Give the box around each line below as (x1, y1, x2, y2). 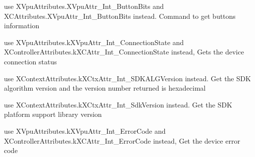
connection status (4, 56, 57, 66)
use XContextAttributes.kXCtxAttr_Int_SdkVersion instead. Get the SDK (4, 99, 232, 109)
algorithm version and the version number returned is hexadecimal (4, 83, 206, 93)
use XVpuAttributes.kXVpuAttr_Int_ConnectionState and (4, 37, 184, 47)
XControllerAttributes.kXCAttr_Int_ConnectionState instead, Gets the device (4, 47, 244, 57)
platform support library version (4, 109, 102, 119)
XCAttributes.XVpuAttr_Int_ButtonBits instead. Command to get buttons (4, 10, 236, 21)
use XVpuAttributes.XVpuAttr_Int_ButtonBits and (4, 1, 164, 11)
